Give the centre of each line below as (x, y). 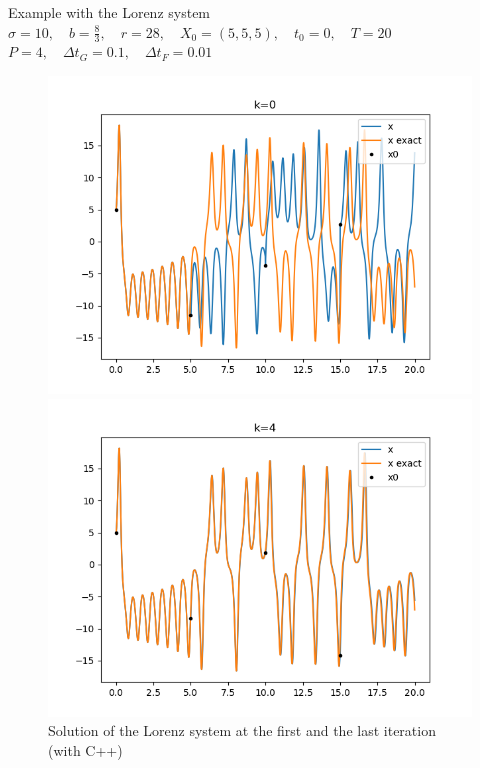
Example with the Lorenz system (109, 12)
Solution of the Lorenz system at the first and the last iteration (242, 730)
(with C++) (85, 749)
